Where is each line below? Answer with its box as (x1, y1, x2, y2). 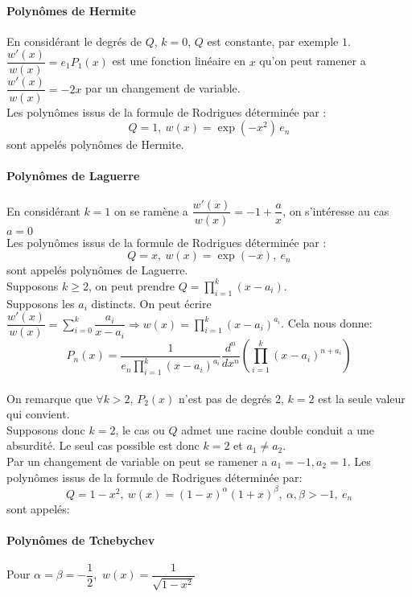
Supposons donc (6, 421, 85, 438)
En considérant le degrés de (6, 32, 142, 49)
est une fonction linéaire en (112, 52, 245, 69)
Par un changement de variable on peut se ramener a (6, 452, 268, 469)
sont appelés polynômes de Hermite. (6, 136, 184, 153)
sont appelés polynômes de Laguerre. (6, 261, 188, 278)
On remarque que (6, 389, 93, 406)
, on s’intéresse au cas (282, 202, 389, 219)
